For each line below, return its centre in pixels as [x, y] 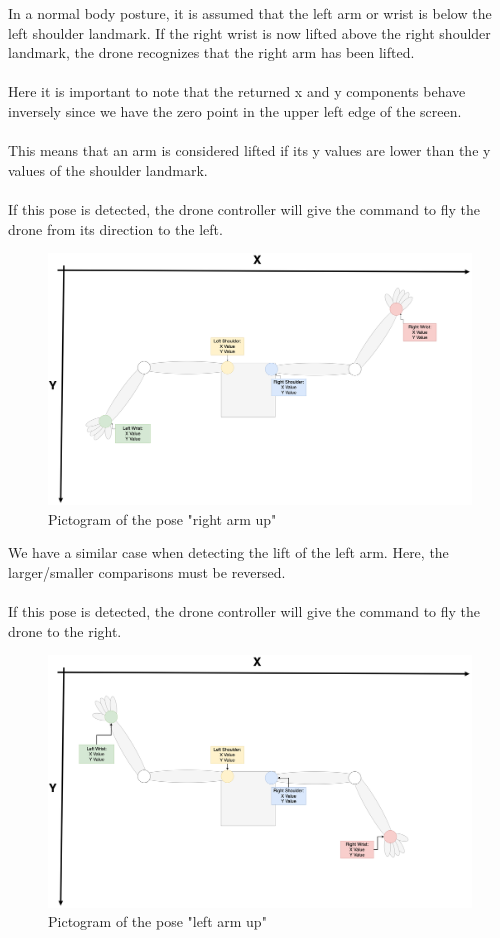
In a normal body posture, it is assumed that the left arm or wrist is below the [250, 13]
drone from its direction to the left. [115, 228]
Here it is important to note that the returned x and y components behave [237, 91]
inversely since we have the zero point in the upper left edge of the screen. [235, 110]
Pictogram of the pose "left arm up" [157, 921]
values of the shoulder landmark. [108, 169]
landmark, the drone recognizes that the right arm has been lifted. [211, 52]
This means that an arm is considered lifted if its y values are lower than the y [249, 150]
